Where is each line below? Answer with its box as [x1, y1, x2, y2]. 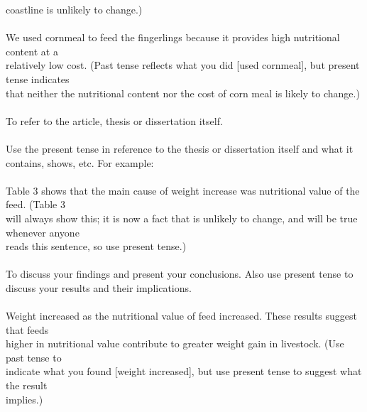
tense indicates [6, 71, 70, 86]
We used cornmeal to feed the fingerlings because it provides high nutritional [6, 30, 340, 45]
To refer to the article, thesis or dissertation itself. [6, 113, 223, 128]
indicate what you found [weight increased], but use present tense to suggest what [6, 364, 362, 379]
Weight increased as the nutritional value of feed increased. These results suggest [6, 308, 358, 323]
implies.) [6, 391, 43, 406]
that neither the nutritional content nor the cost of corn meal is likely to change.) [6, 85, 360, 100]
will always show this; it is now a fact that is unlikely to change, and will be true [6, 210, 358, 225]
